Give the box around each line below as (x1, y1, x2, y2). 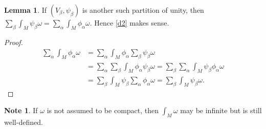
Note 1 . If (4, 105, 38, 116)
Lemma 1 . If (4, 5, 47, 15)
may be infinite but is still (180, 105, 262, 116)
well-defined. (4, 117, 43, 127)
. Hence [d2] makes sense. (90, 17, 169, 28)
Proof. (4, 36, 23, 47)
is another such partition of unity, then (82, 5, 204, 15)
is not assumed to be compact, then (47, 105, 159, 116)
